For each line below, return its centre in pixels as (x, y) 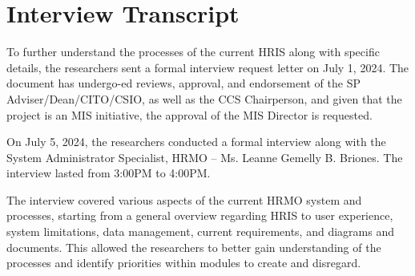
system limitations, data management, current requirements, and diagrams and (200, 231)
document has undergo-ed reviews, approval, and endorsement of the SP (183, 83)
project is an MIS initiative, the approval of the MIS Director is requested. (189, 114)
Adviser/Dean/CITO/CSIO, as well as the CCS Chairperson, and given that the (204, 98)
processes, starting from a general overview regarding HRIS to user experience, (200, 215)
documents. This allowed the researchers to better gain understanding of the (194, 247)
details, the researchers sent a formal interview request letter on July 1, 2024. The (208, 67)
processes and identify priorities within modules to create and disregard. (184, 263)
